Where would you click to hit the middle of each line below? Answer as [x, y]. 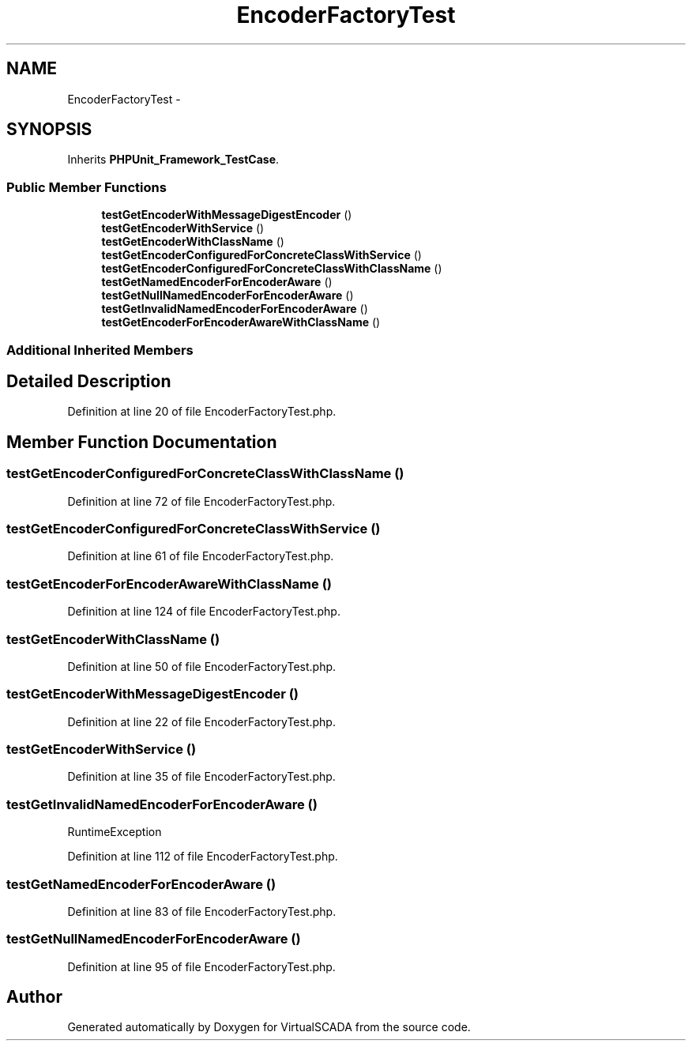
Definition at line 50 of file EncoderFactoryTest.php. [202, 666]
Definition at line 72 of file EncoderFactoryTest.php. [201, 501]
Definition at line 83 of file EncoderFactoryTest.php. [202, 911]
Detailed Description [89, 381]
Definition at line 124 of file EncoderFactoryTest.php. [204, 612]
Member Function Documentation [142, 442]
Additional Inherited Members [100, 350]
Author [34, 997]
